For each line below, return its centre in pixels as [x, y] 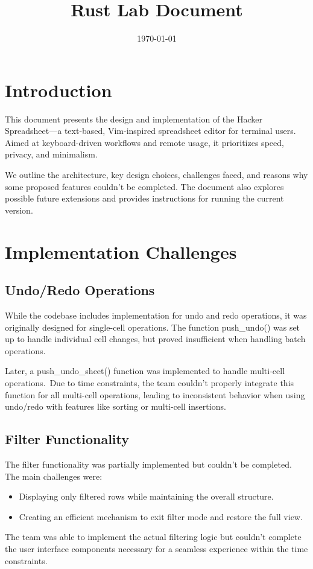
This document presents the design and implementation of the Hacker [134, 119]
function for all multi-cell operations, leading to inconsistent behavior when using [155, 394]
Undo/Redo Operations [80, 290]
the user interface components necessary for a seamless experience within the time [156, 548]
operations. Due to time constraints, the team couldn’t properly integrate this [150, 382]
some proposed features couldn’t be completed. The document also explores [144, 186]
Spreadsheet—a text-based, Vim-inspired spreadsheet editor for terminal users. [150, 131]
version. [19, 210]
